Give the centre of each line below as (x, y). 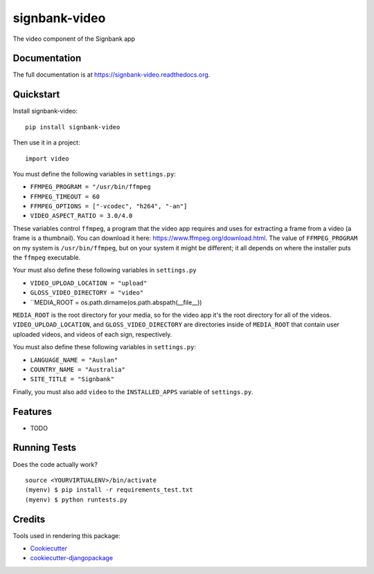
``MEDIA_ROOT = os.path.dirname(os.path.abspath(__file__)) (116, 302)
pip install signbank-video (73, 127)
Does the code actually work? (55, 464)
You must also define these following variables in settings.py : (105, 347)
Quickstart (36, 94)
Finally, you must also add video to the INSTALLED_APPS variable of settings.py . (133, 391)
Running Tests (44, 448)
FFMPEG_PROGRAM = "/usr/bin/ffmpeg (91, 187)
